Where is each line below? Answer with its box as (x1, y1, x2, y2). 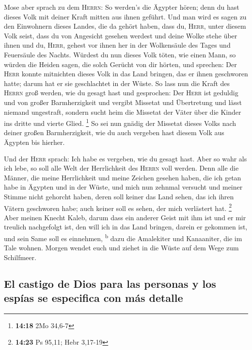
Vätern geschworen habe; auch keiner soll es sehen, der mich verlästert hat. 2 (4, 201, 232, 213)
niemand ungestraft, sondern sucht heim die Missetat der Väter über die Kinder (4, 106, 241, 117)
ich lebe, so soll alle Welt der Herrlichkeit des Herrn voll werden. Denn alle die (4, 163, 239, 173)
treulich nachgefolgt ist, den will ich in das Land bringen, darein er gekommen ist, (4, 222, 248, 232)
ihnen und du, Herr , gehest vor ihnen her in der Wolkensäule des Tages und (4, 40, 231, 50)
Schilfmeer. (4, 252, 36, 262)
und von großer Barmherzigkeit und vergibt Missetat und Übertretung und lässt (4, 97, 242, 107)
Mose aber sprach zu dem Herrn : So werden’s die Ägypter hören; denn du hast (4, 2, 239, 12)
